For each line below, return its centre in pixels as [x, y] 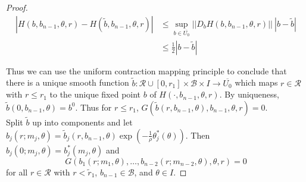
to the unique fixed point [95, 94]
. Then [198, 135]
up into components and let [82, 122]
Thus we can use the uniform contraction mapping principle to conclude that [146, 70]
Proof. [17, 7]
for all [17, 172]
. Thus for [93, 107]
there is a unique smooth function [68, 82]
